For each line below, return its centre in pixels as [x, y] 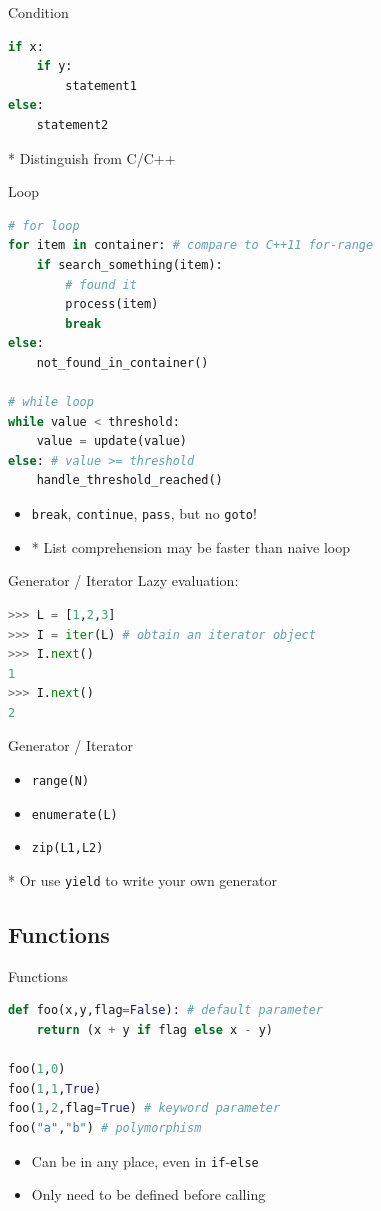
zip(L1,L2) [67, 848]
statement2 [72, 124]
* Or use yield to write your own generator [143, 880]
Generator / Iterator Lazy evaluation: [123, 580]
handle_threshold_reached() [129, 480]
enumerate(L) [74, 814]
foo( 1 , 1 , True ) [55, 1088]
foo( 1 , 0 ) [37, 1069]
